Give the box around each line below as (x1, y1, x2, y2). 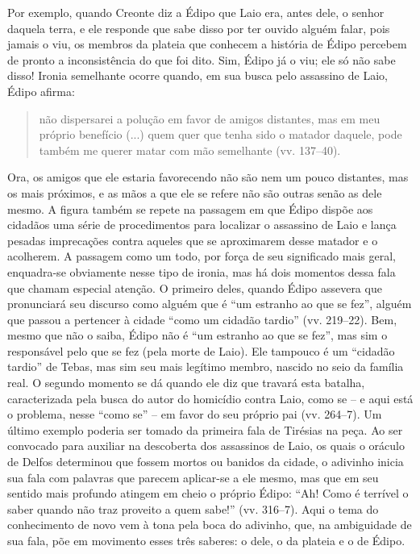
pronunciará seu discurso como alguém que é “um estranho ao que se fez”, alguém (7, 295, 412, 312)
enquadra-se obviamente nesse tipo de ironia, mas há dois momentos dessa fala (7, 263, 396, 280)
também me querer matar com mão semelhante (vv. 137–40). (39, 141, 341, 158)
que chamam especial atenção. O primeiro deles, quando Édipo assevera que (7, 279, 382, 296)
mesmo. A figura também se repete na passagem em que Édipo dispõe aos (7, 200, 373, 217)
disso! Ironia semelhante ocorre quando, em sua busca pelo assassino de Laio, (7, 67, 388, 84)
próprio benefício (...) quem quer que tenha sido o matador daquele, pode (39, 126, 402, 143)
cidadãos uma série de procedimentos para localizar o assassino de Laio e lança (7, 216, 397, 233)
